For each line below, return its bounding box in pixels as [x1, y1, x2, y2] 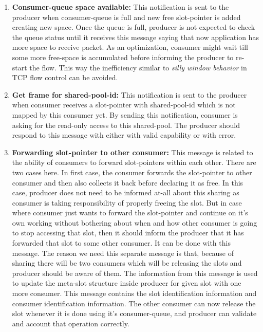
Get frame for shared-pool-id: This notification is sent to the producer [12, 89, 247, 100]
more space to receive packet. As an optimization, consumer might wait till [12, 42, 248, 52]
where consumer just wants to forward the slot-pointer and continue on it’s [12, 207, 248, 218]
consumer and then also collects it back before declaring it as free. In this [12, 177, 243, 188]
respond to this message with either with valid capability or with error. [12, 130, 236, 140]
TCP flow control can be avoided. [12, 72, 118, 83]
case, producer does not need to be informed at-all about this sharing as [12, 187, 239, 198]
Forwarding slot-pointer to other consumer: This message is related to [12, 146, 253, 157]
